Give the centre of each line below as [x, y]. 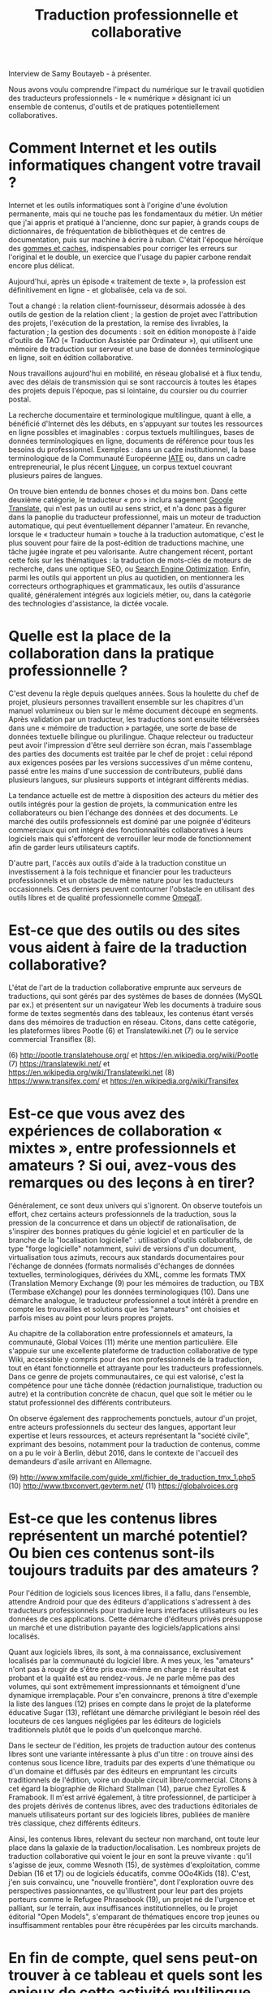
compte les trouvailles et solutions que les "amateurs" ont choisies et [124, 1309]
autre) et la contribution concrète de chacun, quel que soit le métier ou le [131, 1394]
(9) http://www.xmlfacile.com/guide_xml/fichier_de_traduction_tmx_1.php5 [132, 1477]
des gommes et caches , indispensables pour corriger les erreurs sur [123, 249]
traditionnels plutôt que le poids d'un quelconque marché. [105, 1730]
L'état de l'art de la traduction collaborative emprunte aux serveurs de [125, 988]
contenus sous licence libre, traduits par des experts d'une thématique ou [132, 1762]
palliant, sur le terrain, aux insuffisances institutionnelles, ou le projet [123, 1908]
